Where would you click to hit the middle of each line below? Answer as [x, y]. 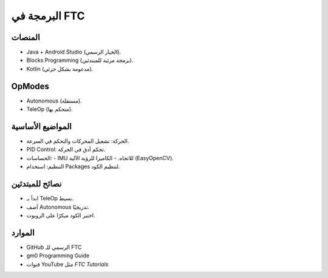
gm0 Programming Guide [58, 256]
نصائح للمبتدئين [36, 184]
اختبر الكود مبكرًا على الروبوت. [61, 215]
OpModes [30, 86]
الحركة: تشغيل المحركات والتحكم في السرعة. [78, 141]
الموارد [23, 233]
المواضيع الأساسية [42, 127]
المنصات [26, 37]
